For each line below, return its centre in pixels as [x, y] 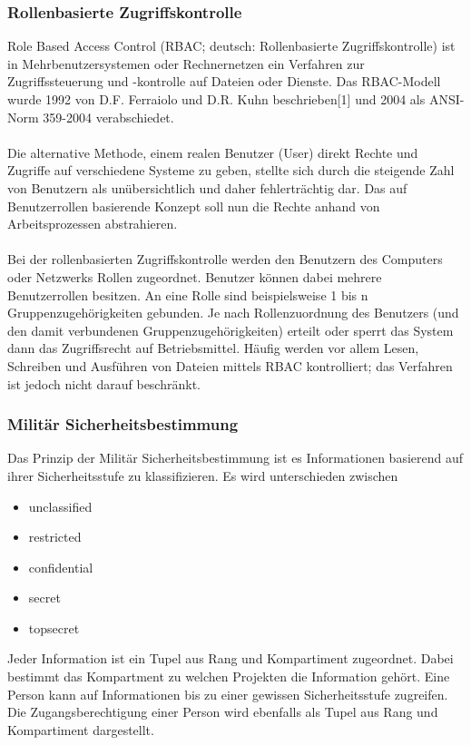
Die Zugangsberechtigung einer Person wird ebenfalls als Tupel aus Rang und [223, 712]
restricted [55, 537]
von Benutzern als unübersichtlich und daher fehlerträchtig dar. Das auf [207, 187]
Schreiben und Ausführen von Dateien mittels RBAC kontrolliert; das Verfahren [230, 365]
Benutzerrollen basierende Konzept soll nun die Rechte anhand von [194, 206]
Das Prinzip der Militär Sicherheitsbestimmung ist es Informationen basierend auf [235, 458]
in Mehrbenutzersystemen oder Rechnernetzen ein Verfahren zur [186, 63]
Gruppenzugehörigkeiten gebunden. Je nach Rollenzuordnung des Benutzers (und [233, 313]
